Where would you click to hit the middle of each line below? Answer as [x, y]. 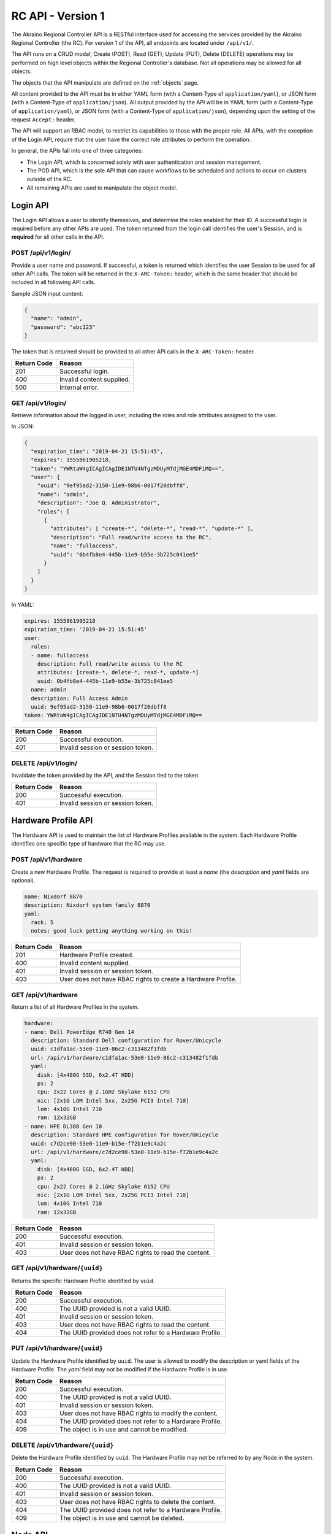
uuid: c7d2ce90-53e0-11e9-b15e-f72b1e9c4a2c [99, 1143]
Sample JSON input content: [47, 293]
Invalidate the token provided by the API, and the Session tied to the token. [105, 776]
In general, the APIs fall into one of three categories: [77, 151]
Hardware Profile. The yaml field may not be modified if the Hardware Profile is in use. [120, 1370]
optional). [23, 880]
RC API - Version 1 [58, 16]
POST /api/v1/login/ [41, 253]
